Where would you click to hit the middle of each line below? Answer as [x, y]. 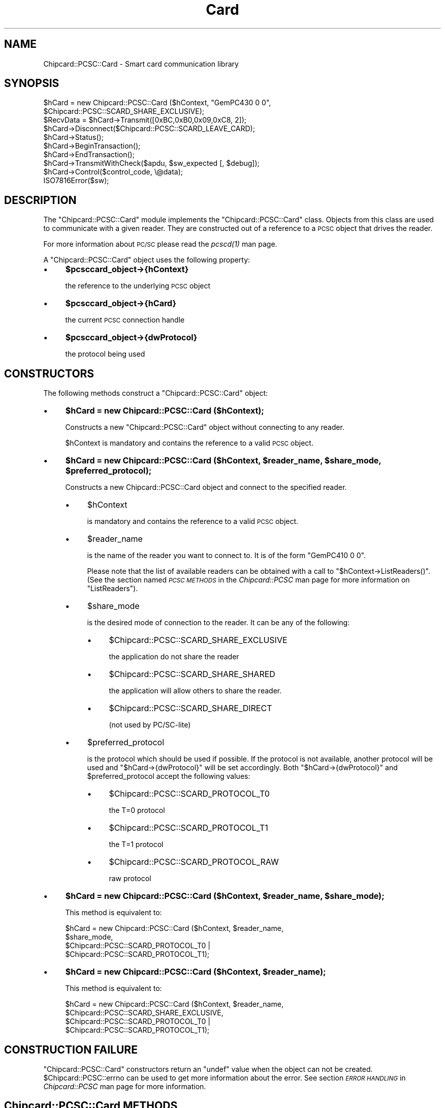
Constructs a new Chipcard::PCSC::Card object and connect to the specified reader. [206, 487]
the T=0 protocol [137, 810]
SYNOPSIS [32, 83]
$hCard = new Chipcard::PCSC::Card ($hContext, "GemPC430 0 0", [157, 103]
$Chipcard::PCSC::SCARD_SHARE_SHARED [192, 674]
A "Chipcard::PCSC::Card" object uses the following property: [147, 260]
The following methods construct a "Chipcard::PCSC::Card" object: [156, 393]
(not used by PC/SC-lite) [150, 725]
